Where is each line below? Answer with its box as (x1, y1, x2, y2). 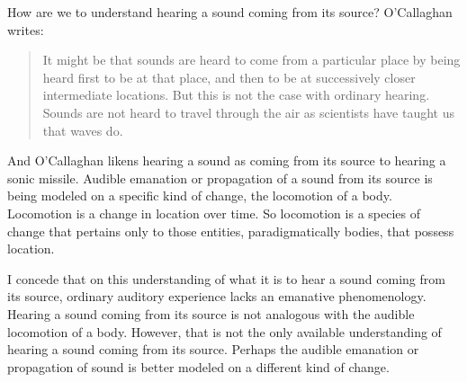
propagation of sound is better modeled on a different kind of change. (7, 357, 390, 376)
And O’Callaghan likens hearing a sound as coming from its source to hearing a (7, 151, 446, 170)
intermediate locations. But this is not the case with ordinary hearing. (42, 85, 430, 104)
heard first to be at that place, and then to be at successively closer (42, 67, 416, 86)
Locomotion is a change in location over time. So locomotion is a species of (7, 203, 420, 222)
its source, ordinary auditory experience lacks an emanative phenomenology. (7, 287, 427, 306)
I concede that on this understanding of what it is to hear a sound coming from (7, 269, 445, 288)
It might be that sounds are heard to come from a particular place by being (42, 50, 461, 69)
